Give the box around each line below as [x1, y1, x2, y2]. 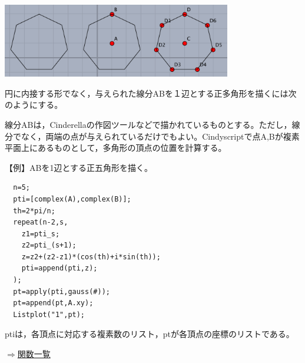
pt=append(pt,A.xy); [13, 299, 94, 308]
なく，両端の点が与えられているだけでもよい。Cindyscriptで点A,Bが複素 [21, 130, 300, 142]
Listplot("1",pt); [13, 310, 85, 319]
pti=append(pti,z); [21, 264, 98, 273]
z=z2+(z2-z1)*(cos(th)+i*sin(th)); [21, 252, 161, 261]
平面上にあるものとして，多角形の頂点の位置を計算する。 [5, 141, 227, 154]
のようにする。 [5, 98, 63, 111]
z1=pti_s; [21, 229, 60, 238]
